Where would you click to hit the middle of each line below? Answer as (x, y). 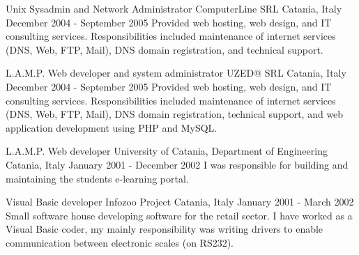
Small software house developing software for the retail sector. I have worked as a (179, 215)
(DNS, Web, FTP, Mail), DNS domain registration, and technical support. (165, 49)
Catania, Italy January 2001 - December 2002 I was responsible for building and (177, 164)
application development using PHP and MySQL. (112, 127)
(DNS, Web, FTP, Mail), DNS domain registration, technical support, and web (175, 114)
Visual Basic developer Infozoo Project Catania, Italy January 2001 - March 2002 (180, 202)
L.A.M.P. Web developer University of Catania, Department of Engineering (167, 151)
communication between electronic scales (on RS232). (120, 242)
